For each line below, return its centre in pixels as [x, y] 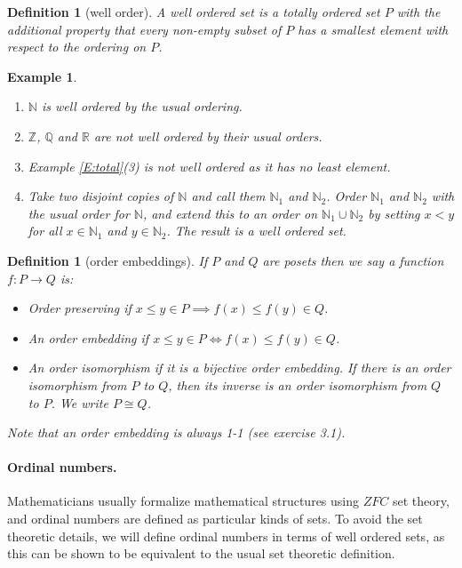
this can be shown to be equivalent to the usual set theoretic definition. [201, 553]
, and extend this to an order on [230, 213]
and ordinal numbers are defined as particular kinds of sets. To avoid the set [215, 519]
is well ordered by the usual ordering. [142, 106]
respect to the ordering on [77, 47]
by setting [394, 213]
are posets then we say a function [353, 260]
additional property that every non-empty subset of [144, 29]
